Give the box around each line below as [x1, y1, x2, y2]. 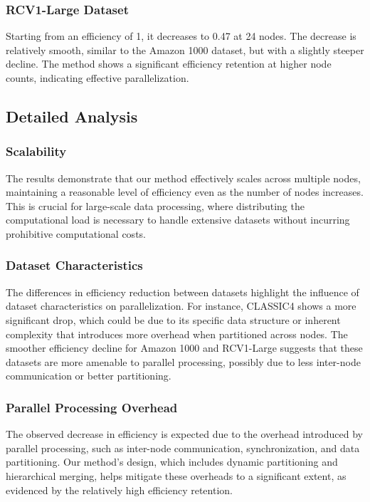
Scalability [6, 142, 67, 160]
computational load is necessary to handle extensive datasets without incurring [6, 212, 350, 227]
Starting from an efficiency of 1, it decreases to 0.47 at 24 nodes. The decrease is [6, 28, 356, 43]
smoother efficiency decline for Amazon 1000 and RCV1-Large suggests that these [6, 340, 363, 355]
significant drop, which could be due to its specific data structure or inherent [6, 312, 341, 327]
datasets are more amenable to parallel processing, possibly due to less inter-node [6, 354, 361, 369]
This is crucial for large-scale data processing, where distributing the [6, 198, 305, 213]
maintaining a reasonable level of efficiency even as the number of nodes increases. [6, 184, 364, 199]
